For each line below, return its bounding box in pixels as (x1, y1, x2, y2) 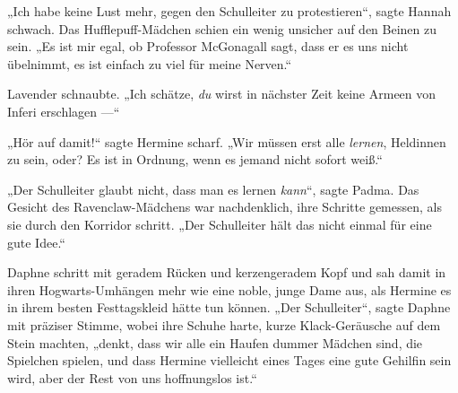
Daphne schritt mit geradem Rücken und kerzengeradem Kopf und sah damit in (7, 263, 446, 282)
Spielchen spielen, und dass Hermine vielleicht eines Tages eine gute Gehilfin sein (7, 351, 452, 370)
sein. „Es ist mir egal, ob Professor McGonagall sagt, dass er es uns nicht (7, 37, 409, 56)
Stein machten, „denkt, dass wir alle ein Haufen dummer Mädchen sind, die (7, 333, 423, 352)
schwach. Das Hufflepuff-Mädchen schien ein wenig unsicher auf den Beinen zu (7, 19, 437, 38)
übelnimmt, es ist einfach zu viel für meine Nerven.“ (7, 54, 292, 73)
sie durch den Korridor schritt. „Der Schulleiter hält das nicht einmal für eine (7, 214, 432, 233)
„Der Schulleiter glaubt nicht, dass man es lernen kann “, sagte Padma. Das (7, 179, 419, 198)
